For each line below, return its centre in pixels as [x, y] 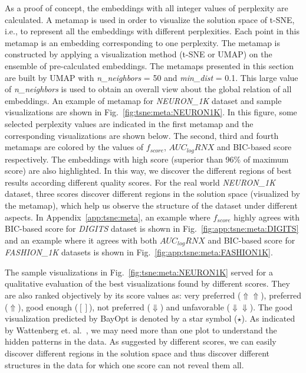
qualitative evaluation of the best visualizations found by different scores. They [147, 283]
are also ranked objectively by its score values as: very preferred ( [123, 295]
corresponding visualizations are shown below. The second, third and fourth [142, 135]
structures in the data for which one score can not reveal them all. [124, 364]
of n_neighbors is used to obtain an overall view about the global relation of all [148, 89]
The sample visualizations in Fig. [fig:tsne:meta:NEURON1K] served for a [139, 272]
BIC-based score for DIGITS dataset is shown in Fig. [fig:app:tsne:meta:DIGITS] [152, 228]
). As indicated [268, 318]
